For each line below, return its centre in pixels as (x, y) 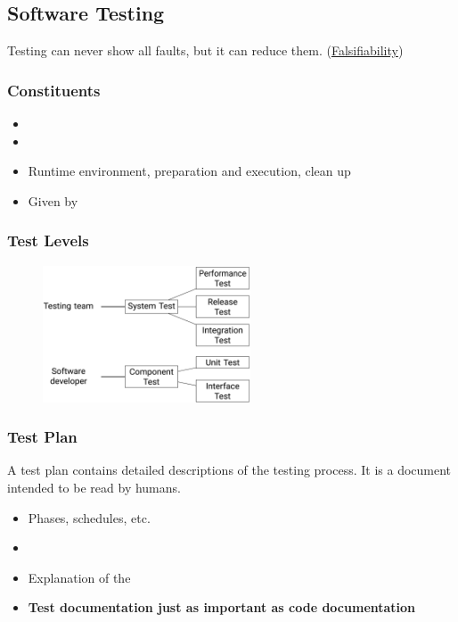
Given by (53, 200)
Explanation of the (79, 577)
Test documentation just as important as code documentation (222, 607)
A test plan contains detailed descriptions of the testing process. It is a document (229, 470)
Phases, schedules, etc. (89, 517)
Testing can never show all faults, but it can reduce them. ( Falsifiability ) (205, 50)
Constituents (54, 90)
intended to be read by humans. (94, 488)
